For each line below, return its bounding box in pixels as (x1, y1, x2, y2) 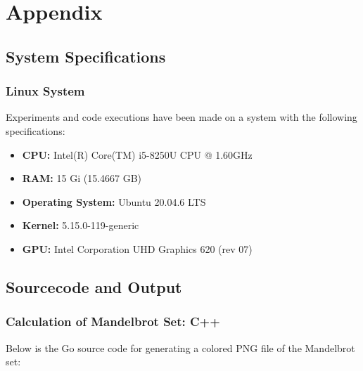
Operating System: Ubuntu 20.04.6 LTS (22, 194, 206, 209)
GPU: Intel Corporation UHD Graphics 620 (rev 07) (22, 241, 253, 256)
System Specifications (6, 45, 166, 67)
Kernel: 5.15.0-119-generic (22, 218, 139, 233)
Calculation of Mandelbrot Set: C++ (6, 313, 220, 330)
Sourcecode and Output (6, 275, 182, 297)
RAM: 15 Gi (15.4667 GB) (22, 171, 142, 185)
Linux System (6, 82, 85, 100)
